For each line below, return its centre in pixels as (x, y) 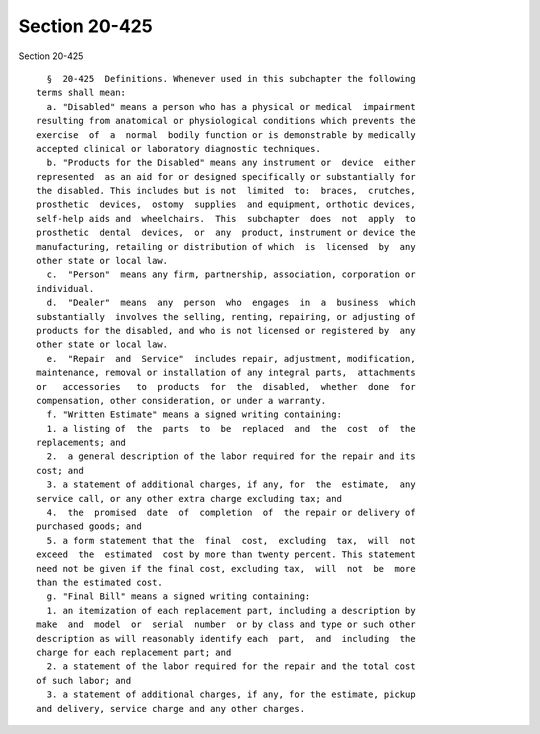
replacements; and (81, 443)
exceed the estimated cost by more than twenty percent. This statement (226, 554)
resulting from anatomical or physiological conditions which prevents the (226, 121)
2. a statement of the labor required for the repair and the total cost (231, 666)
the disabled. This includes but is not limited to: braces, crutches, (226, 191)
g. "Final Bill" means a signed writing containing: (178, 596)
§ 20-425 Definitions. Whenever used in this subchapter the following (231, 78)
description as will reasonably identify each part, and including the (226, 638)
